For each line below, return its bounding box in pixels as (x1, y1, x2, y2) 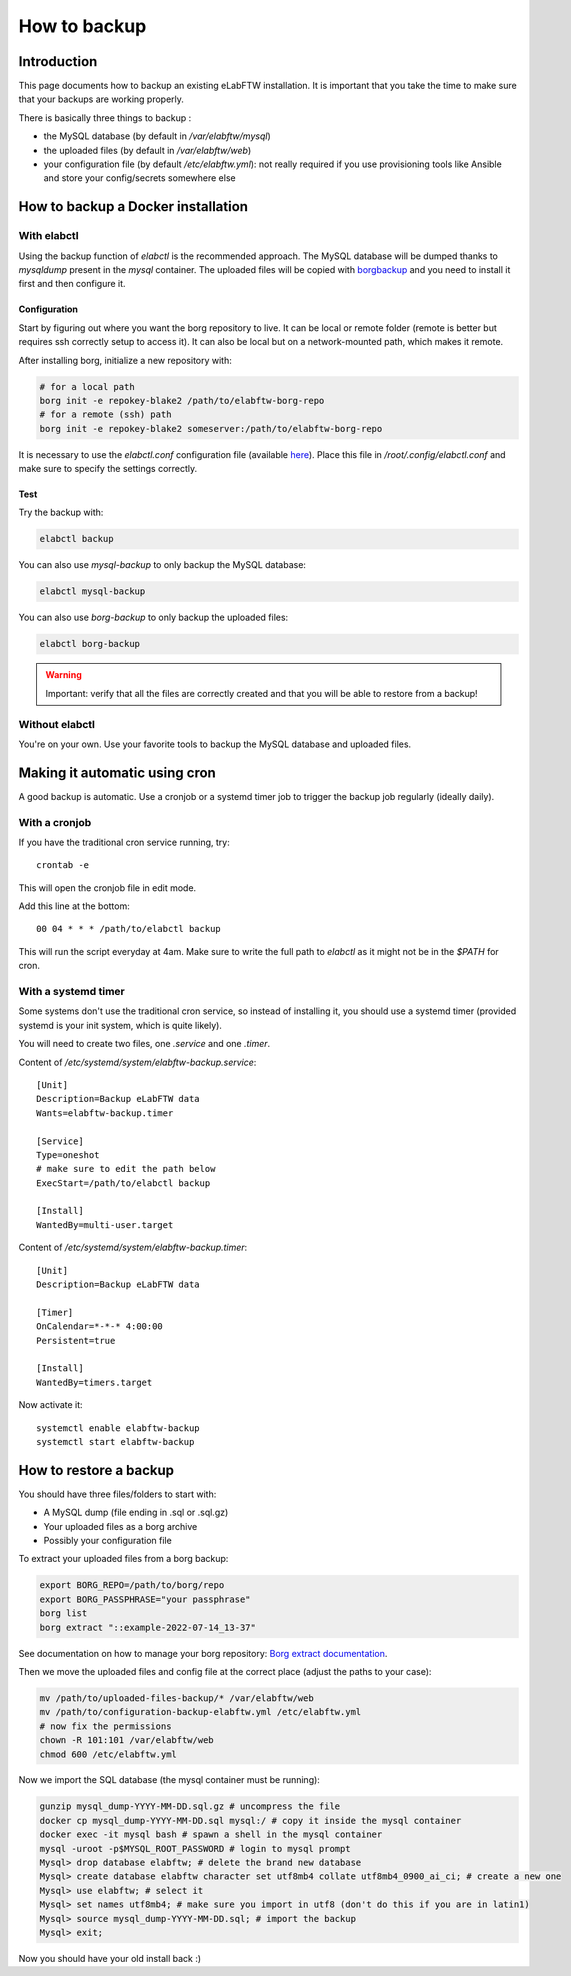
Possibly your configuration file (43, 1535, 172, 1547)
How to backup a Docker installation (18, 198, 249, 215)
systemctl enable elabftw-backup (36, 1422, 200, 1434)
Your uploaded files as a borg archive (43, 1520, 198, 1532)
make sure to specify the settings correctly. (18, 463, 198, 475)
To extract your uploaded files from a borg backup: (18, 1553, 229, 1565)
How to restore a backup (18, 1461, 175, 1479)
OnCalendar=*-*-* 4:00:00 (36, 1321, 164, 1332)
